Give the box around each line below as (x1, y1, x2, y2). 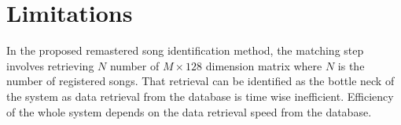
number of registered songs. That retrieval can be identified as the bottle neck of (6, 73, 395, 89)
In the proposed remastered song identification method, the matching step (6, 42, 364, 59)
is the (337, 57, 365, 73)
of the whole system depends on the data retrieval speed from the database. (6, 103, 372, 120)
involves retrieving (6, 57, 94, 73)
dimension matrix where (205, 57, 322, 73)
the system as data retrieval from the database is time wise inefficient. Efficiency (6, 87, 394, 104)
